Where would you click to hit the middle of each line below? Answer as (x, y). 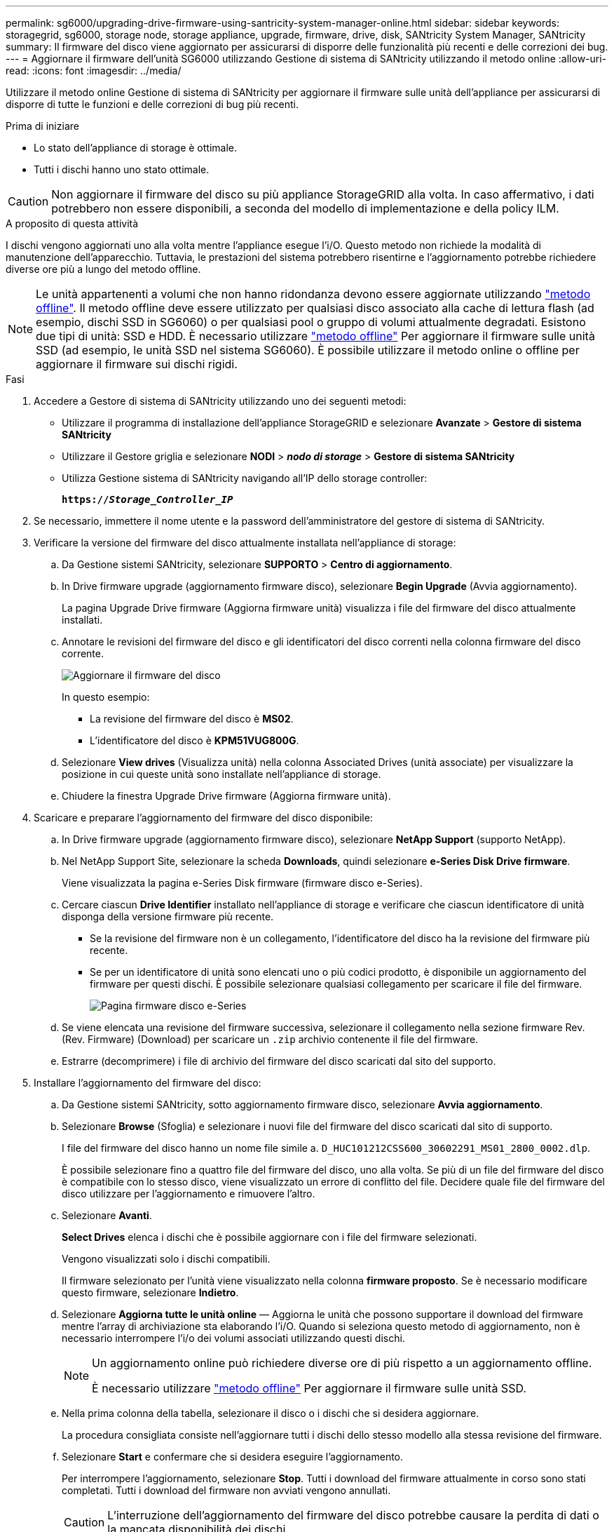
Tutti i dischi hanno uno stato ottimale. (122, 169)
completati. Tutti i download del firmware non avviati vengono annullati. (226, 1490)
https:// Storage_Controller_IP (148, 499)
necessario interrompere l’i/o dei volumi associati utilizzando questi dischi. (233, 1338)
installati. (82, 620)
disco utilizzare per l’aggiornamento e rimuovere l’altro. (189, 1194)
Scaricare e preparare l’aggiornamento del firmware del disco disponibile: (203, 818)
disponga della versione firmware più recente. (168, 916)
